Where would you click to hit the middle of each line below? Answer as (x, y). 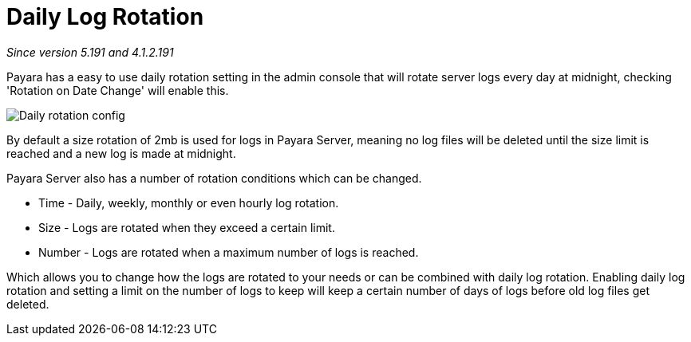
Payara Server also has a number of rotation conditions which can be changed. (214, 178)
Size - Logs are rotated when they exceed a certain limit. (187, 227)
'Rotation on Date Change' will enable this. (118, 90)
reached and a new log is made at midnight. (121, 153)
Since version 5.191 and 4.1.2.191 (90, 52)
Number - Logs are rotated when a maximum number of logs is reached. (229, 252)
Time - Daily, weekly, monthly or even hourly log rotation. (189, 202)
